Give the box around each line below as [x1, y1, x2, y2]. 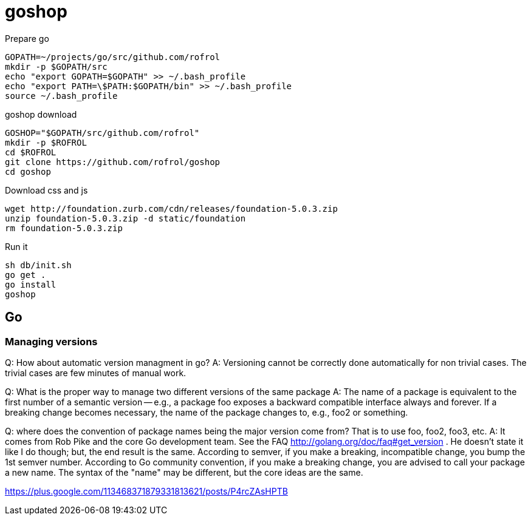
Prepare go [5, 33, 49, 44]
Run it [5, 241, 28, 252]
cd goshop [5, 166, 51, 177]
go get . [5, 269, 46, 280]
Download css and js [5, 184, 88, 195]
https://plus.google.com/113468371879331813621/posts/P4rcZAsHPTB [5, 485, 288, 496]
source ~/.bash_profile [5, 90, 118, 101]
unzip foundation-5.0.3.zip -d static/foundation [5, 213, 246, 223]
